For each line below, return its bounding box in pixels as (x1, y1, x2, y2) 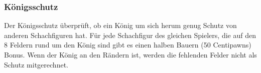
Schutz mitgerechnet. (4, 59, 68, 69)
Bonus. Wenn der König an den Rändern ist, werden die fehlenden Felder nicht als (4, 49, 257, 59)
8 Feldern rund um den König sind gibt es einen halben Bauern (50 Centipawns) (4, 39, 251, 50)
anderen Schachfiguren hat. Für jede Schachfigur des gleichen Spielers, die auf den (4, 29, 256, 40)
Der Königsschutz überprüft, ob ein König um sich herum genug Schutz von (4, 20, 237, 30)
